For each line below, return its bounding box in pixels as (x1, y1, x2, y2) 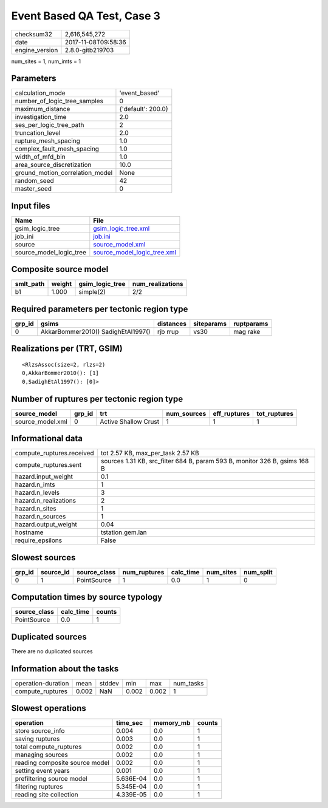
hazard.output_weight (15, 520, 77, 529)
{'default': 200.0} (119, 105, 169, 114)
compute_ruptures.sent (15, 461, 82, 469)
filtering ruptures (15, 783, 63, 791)
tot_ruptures (256, 409, 294, 418)
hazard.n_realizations (15, 497, 76, 505)
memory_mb (153, 719, 191, 727)
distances (157, 319, 186, 328)
